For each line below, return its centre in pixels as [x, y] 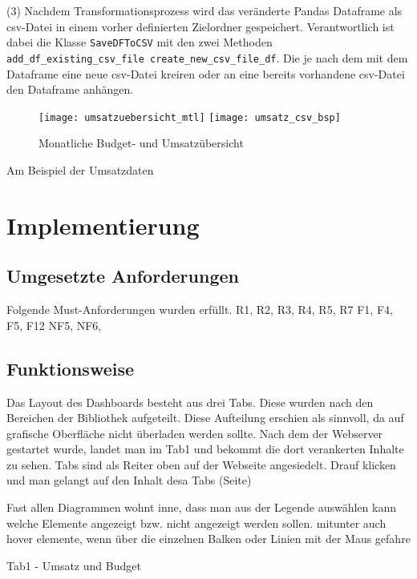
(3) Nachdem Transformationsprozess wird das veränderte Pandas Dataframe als [204, 10]
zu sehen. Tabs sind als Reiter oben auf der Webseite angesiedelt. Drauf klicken [201, 464]
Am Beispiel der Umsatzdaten [80, 169]
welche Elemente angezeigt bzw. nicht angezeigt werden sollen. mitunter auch [196, 523]
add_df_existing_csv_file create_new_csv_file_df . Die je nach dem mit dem [207, 57]
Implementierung [103, 225]
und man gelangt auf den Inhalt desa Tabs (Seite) [129, 480]
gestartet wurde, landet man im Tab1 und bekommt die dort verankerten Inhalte [205, 449]
